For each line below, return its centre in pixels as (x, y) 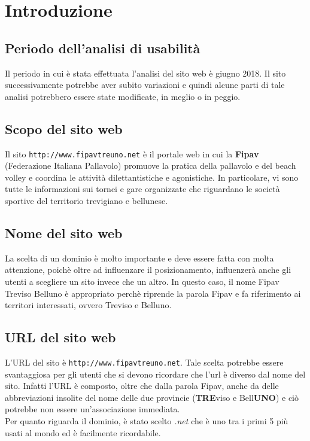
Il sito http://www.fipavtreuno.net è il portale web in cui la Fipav (132, 153)
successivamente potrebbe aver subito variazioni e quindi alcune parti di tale (145, 85)
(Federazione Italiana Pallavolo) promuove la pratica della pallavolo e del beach (151, 165)
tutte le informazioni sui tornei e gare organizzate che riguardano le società (142, 189)
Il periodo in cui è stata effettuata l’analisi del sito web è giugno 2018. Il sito (145, 73)
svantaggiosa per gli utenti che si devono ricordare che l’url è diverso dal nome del (155, 374)
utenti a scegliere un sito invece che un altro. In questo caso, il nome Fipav (142, 281)
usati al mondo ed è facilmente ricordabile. (83, 432)
